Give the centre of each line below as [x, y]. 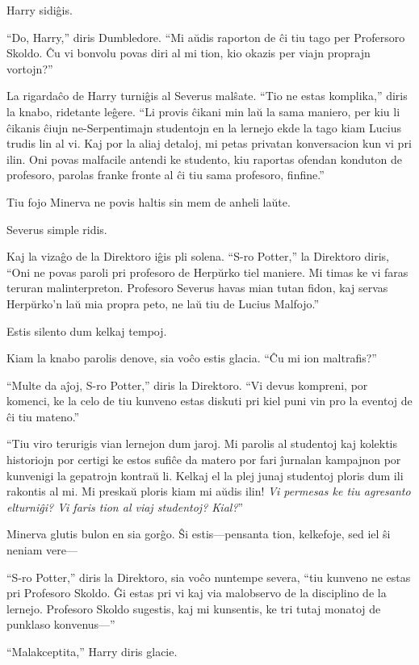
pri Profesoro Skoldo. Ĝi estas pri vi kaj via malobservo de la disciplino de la [197, 593]
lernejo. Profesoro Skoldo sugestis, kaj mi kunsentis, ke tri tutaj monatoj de [194, 608]
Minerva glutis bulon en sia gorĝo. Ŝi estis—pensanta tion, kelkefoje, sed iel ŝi [199, 534]
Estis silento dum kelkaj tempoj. [87, 330]
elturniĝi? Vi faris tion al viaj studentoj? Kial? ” [125, 506]
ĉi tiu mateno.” [43, 416]
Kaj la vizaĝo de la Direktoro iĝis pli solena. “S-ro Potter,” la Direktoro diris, [198, 256]
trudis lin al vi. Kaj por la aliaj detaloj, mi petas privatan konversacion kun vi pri [209, 143]
